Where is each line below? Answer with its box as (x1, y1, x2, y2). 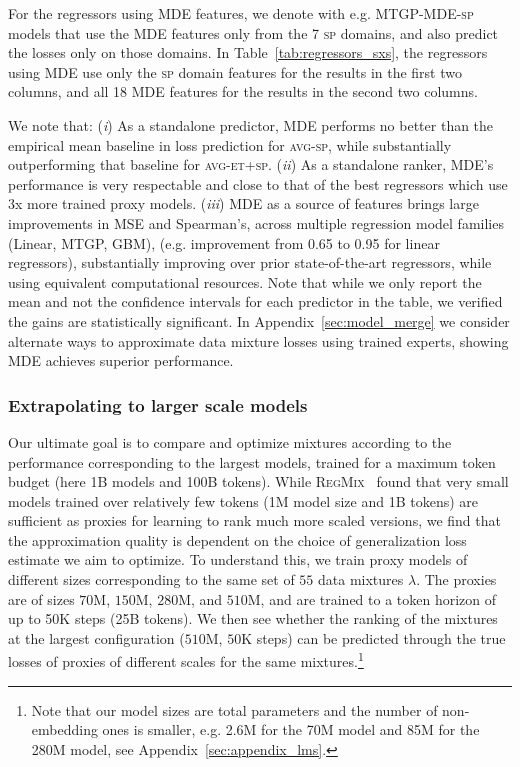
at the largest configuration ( (8, 627, 185, 648)
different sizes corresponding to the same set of (8, 569, 295, 590)
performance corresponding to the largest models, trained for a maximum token (8, 451, 496, 472)
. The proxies (416, 569, 497, 590)
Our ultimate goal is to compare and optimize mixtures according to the (8, 431, 452, 452)
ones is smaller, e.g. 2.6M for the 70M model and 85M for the (102, 719, 480, 740)
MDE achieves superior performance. (8, 350, 234, 371)
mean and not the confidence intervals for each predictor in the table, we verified (8, 291, 503, 312)
